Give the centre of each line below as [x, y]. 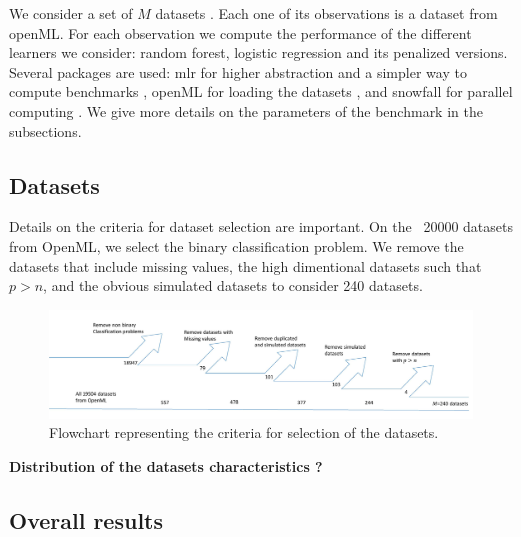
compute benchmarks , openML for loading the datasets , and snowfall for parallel [261, 91]
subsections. [45, 130]
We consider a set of [71, 13]
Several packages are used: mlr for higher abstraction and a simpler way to [238, 71]
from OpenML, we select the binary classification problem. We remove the [236, 245]
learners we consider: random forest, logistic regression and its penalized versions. [258, 52]
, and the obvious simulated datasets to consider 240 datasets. [233, 285]
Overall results [86, 519]
